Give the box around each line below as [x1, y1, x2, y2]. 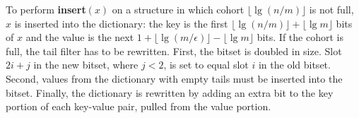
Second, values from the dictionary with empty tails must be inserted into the [6, 71, 343, 85]
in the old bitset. [258, 57, 331, 72]
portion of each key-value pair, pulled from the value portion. [6, 99, 271, 114]
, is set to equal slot [163, 57, 249, 72]
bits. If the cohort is [257, 30, 343, 45]
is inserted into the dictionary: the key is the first [14, 16, 228, 30]
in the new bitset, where [33, 57, 139, 72]
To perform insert [6, 2, 86, 16]
